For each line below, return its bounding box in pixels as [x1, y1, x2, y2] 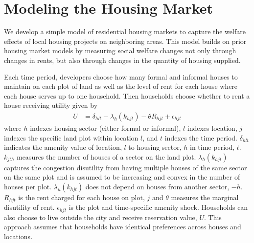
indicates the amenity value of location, [4, 142, 122, 152]
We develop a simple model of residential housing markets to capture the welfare [4, 26, 246, 37]
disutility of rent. [4, 202, 55, 212]
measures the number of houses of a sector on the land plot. [16, 151, 196, 162]
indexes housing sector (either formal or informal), [30, 122, 181, 133]
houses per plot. [4, 181, 52, 191]
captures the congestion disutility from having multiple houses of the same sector [4, 162, 247, 172]
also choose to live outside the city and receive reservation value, [4, 212, 197, 222]
